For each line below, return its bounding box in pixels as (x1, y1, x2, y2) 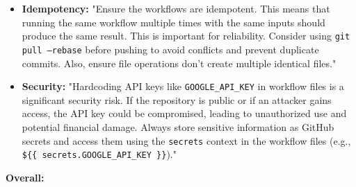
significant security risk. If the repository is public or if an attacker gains (22, 92, 332, 107)
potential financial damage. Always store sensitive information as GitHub (22, 119, 334, 134)
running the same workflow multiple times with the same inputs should (22, 15, 325, 29)
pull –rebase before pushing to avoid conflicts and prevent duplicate (22, 42, 319, 56)
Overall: (6, 170, 44, 184)
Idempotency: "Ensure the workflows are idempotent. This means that (22, 1, 330, 15)
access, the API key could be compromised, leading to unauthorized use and (22, 106, 347, 121)
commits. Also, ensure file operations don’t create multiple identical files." (22, 55, 337, 70)
